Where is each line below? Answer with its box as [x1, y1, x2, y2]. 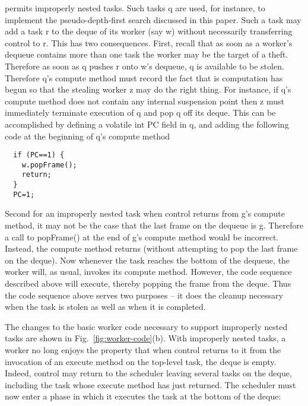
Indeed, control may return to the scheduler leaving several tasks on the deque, [5, 367, 292, 379]
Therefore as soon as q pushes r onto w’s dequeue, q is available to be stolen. [5, 59, 284, 72]
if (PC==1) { [13, 151, 65, 160]
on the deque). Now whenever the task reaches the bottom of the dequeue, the [5, 253, 290, 266]
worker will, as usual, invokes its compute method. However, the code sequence [5, 265, 292, 278]
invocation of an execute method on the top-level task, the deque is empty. [5, 355, 277, 367]
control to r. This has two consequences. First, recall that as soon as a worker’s [5, 36, 293, 49]
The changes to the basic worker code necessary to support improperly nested [5, 320, 288, 332]
